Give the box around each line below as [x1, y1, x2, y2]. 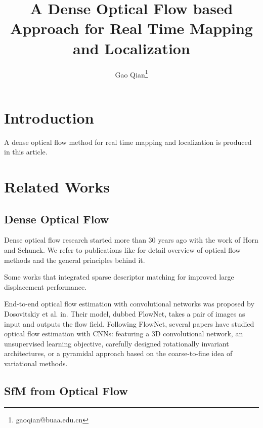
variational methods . [4, 358, 68, 368]
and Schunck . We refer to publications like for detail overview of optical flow [4, 245, 241, 255]
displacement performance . [4, 281, 87, 292]
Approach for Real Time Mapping [10, 18, 253, 38]
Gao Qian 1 [115, 67, 148, 80]
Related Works [4, 176, 110, 197]
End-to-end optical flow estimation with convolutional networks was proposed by [4, 298, 254, 309]
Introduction [4, 107, 94, 128]
